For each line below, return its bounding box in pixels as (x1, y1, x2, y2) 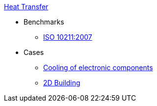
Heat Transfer (4, 2, 49, 11)
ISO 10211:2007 (43, 33, 92, 41)
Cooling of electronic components (43, 63, 153, 72)
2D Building (43, 79, 80, 87)
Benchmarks (24, 18, 64, 26)
